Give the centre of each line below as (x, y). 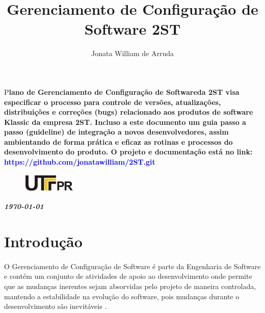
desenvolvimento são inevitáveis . (56, 306)
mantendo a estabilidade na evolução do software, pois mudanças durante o (122, 296)
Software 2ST (132, 29)
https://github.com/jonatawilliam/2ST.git (80, 162)
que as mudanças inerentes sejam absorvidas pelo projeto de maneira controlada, (130, 286)
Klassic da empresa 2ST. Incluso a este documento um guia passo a (125, 122)
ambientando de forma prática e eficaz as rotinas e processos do (118, 141)
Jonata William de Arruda (132, 53)
